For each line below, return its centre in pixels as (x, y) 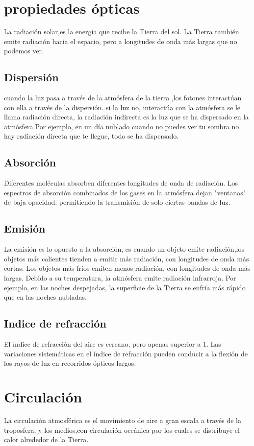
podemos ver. (24, 51)
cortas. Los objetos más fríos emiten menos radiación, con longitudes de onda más (127, 268)
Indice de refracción (55, 323)
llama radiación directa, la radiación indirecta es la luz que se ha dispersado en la (127, 117)
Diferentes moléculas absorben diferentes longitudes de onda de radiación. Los (121, 183)
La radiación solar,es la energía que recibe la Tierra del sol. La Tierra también (122, 32)
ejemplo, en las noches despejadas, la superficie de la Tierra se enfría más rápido (125, 287)
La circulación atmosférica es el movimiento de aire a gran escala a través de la (123, 420)
